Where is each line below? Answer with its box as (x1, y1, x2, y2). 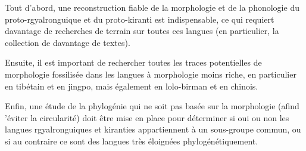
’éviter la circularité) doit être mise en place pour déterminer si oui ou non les (5, 111, 289, 124)
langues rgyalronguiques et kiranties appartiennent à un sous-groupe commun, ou (5, 123, 301, 135)
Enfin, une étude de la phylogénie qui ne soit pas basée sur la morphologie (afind (5, 100, 299, 112)
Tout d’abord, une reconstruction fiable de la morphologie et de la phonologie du (5, 1, 299, 13)
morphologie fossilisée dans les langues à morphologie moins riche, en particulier (5, 67, 296, 80)
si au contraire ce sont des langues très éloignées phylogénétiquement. (5, 134, 258, 147)
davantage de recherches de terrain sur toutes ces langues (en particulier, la (5, 24, 279, 37)
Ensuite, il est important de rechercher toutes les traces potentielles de (5, 56, 262, 69)
